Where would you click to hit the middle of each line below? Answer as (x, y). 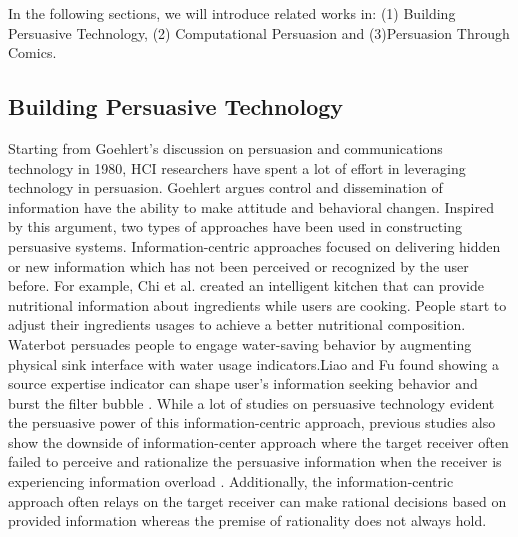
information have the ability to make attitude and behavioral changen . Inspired (251, 206)
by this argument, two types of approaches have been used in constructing (235, 226)
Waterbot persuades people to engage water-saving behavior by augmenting (240, 343)
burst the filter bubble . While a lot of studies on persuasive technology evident (251, 402)
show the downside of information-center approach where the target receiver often (258, 441)
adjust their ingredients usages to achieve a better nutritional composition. (237, 324)
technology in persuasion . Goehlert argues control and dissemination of (225, 187)
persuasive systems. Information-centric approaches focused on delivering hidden (254, 245)
